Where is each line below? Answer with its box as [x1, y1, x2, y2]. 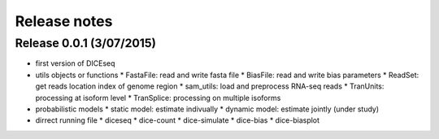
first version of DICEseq [35, 59, 115, 68]
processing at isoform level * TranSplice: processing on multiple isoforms [35, 93, 281, 102]
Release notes [15, 12, 113, 30]
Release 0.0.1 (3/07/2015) [15, 36, 156, 50]
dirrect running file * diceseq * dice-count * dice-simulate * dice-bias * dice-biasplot [35, 115, 320, 125]
